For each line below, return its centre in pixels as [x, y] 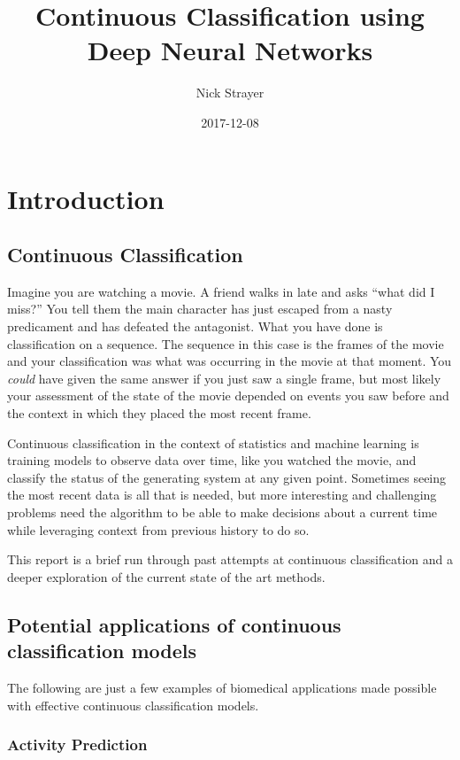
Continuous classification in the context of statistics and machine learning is [213, 442]
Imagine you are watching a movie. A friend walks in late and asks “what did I [221, 291]
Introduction [86, 198]
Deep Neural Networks [230, 50]
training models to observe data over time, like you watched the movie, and [212, 460]
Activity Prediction [77, 744]
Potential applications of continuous [174, 624]
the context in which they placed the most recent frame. [159, 413]
